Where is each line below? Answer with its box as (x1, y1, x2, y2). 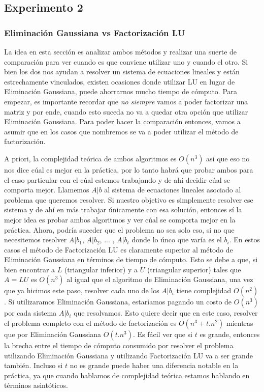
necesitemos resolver (4, 234, 67, 245)
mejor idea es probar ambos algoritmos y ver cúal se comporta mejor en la (4, 214, 236, 225)
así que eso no (206, 153, 250, 163)
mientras (226, 318, 253, 328)
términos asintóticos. (4, 380, 68, 390)
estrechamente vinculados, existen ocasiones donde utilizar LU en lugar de (4, 76, 235, 87)
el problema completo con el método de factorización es (4, 318, 177, 328)
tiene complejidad (176, 285, 232, 296)
